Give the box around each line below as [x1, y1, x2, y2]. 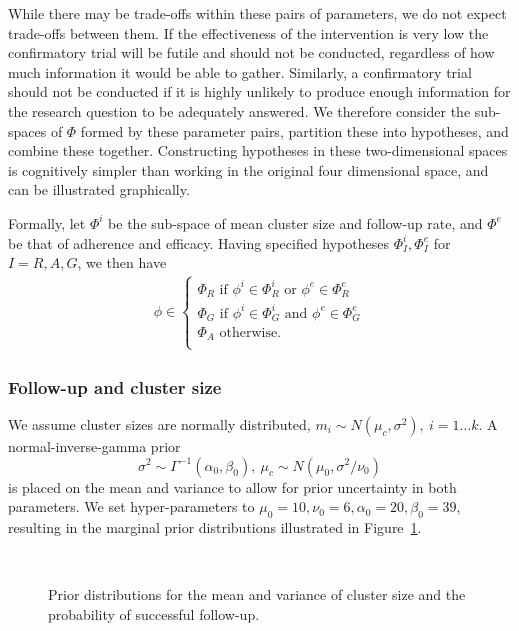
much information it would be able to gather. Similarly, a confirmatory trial [8, 61, 472, 82]
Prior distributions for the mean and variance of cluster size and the [48, 584, 466, 605]
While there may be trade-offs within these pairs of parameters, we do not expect [8, 3, 507, 23]
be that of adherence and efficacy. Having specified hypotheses [8, 232, 389, 253]
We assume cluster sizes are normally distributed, [8, 413, 311, 434]
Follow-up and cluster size [8, 374, 222, 399]
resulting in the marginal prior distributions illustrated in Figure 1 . [8, 516, 422, 537]
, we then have [77, 252, 167, 273]
